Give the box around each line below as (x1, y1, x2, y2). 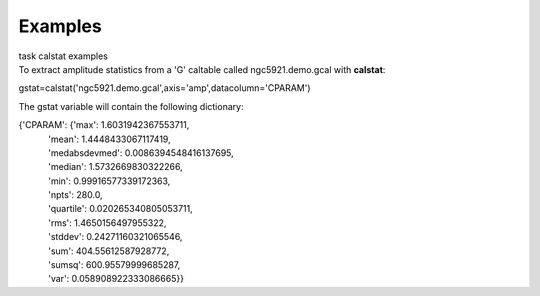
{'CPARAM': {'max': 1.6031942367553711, (18, 119, 190, 131)
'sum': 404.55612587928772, (48, 245, 170, 257)
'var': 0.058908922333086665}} (48, 273, 185, 285)
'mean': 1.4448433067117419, (48, 133, 171, 145)
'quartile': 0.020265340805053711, (48, 203, 194, 215)
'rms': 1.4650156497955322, (48, 216, 167, 229)
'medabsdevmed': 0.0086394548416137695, (48, 146, 234, 159)
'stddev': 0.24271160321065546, (48, 231, 183, 243)
